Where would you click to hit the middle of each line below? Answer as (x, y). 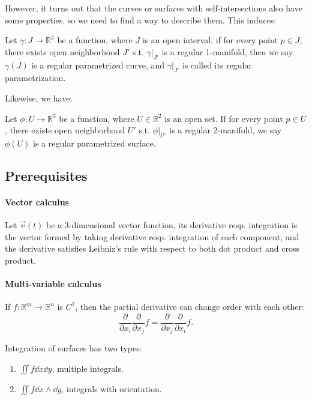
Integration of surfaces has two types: (73, 348)
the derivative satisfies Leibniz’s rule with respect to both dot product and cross (152, 248)
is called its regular (217, 65)
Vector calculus (37, 202)
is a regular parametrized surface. (94, 143)
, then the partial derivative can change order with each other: (190, 307)
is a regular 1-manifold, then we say (227, 51)
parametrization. (35, 78)
